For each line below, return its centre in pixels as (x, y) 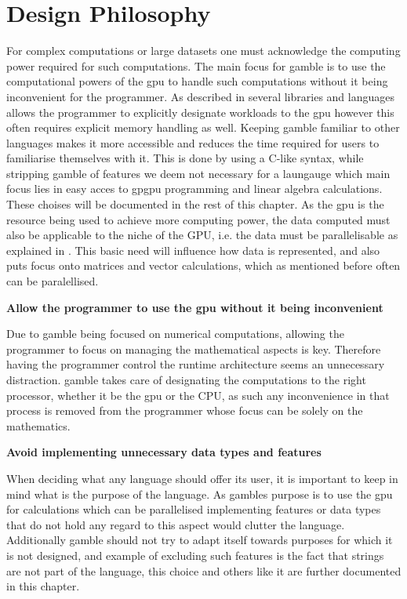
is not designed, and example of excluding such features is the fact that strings (195, 555)
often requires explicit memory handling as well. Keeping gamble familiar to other (203, 127)
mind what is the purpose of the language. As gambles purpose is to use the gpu (200, 494)
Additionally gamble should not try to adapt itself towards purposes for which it (200, 540)
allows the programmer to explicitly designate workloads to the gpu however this (200, 112)
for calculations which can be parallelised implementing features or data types (194, 509)
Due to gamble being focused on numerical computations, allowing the (175, 334)
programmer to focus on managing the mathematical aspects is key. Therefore (194, 349)
